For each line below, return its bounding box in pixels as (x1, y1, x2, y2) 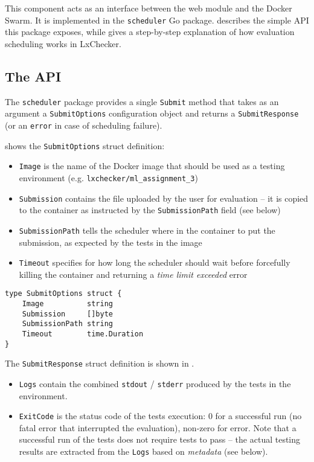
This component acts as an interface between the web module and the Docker (5, 2, 292, 14)
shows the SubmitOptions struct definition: (5, 139, 165, 152)
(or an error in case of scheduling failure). (5, 118, 162, 131)
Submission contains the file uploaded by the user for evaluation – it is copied (19, 191, 309, 204)
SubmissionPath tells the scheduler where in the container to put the (19, 223, 275, 236)
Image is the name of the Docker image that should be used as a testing (19, 159, 285, 172)
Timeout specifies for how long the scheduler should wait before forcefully (19, 256, 290, 269)
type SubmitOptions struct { (5, 289, 122, 298)
